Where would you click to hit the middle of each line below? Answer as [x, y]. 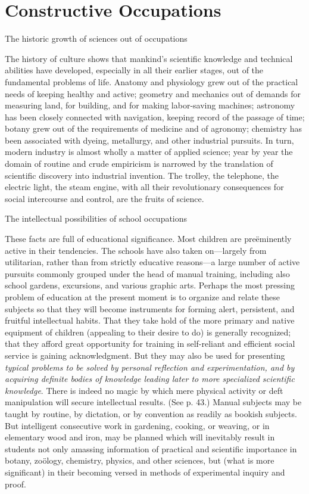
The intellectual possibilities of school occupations [96, 218]
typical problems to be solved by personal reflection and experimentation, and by [150, 367]
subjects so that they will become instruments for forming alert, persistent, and [150, 308]
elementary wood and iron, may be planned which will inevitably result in [140, 437]
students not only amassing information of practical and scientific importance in [151, 448]
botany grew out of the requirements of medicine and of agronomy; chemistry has [153, 128]
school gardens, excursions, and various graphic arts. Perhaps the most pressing [150, 285]
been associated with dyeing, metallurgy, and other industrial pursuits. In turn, [149, 140]
